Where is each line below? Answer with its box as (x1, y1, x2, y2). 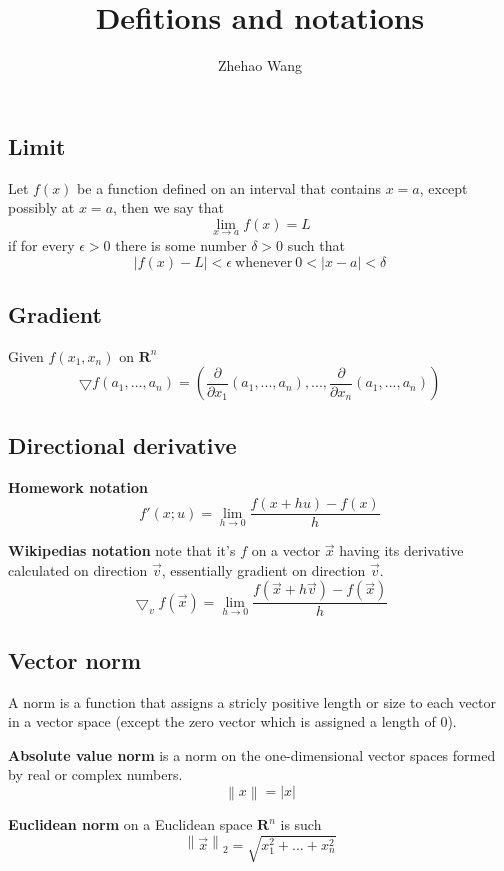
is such (280, 814, 322, 835)
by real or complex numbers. (8, 764, 183, 785)
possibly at (8, 197, 75, 218)
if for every (8, 234, 75, 255)
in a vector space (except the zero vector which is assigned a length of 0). (8, 711, 457, 732)
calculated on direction (8, 559, 148, 580)
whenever (235, 255, 293, 270)
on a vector (251, 540, 321, 561)
